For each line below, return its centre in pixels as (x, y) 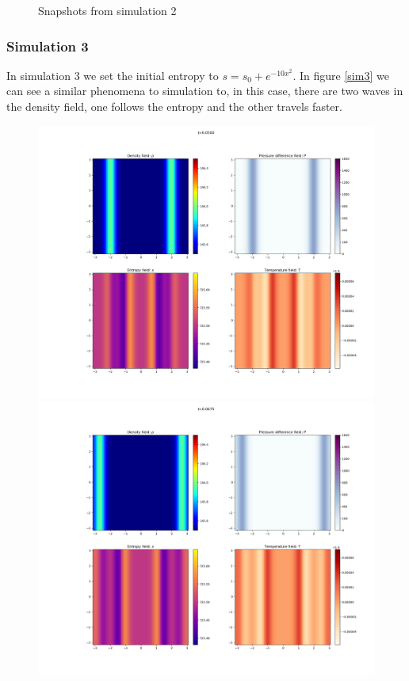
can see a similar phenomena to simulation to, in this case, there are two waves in (205, 91)
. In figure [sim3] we (341, 75)
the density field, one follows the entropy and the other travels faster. (174, 106)
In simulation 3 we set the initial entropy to (113, 75)
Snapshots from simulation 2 (107, 10)
